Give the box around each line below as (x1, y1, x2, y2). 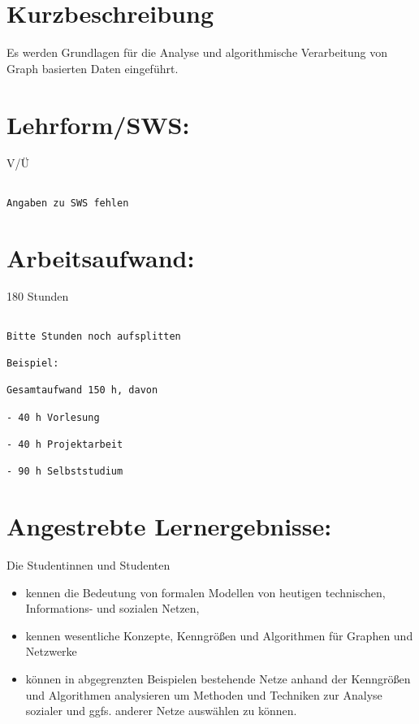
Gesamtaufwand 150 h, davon (6, 384, 158, 397)
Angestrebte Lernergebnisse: (6, 509, 332, 543)
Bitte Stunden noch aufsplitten (6, 330, 181, 342)
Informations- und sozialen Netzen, (25, 600, 200, 617)
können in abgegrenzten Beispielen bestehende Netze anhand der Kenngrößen (25, 670, 411, 687)
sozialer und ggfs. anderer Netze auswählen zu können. (25, 702, 297, 719)
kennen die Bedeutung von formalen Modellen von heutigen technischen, (25, 583, 386, 600)
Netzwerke (25, 643, 77, 660)
